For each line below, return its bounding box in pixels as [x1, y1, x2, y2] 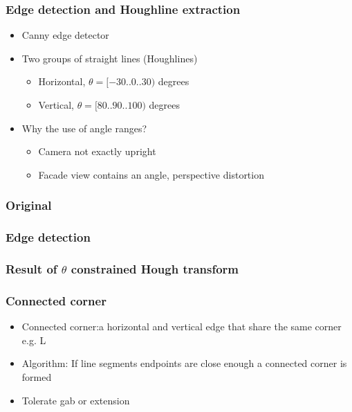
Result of [6, 260, 57, 277]
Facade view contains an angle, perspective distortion [38, 167, 264, 181]
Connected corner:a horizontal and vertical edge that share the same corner [21, 319, 342, 334]
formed [21, 369, 52, 384]
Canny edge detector [21, 28, 109, 42]
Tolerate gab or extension [21, 393, 130, 407]
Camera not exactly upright [38, 144, 156, 159]
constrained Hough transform [71, 260, 239, 277]
